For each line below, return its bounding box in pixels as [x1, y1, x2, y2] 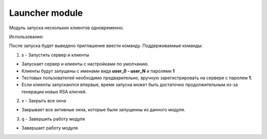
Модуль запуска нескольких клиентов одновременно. [9, 25, 124, 31]
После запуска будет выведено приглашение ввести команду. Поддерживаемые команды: [9, 43, 203, 49]
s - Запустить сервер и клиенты [21, 52, 89, 58]
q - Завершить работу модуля [21, 116, 85, 122]
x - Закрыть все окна [21, 98, 66, 104]
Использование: [9, 34, 44, 40]
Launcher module [9, 7, 83, 18]
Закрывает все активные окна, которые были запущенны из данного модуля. [21, 107, 185, 113]
